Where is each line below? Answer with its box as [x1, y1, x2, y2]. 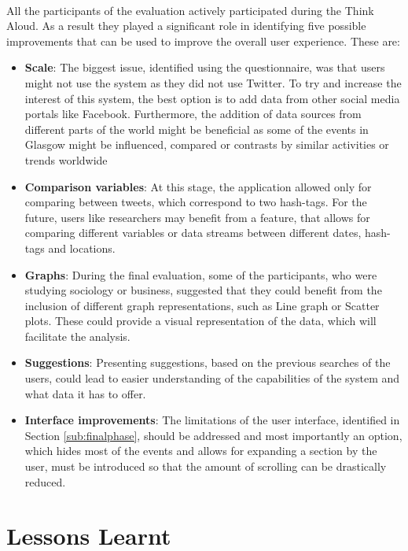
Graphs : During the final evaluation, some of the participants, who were [24, 266, 377, 283]
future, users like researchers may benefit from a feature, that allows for [24, 209, 370, 225]
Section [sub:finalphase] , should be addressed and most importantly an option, [24, 427, 402, 443]
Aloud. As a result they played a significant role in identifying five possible [6, 17, 366, 34]
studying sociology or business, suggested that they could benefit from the [24, 282, 382, 298]
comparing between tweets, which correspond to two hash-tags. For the [24, 194, 367, 210]
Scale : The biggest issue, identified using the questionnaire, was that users [24, 59, 385, 76]
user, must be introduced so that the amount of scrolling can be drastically [24, 458, 387, 475]
